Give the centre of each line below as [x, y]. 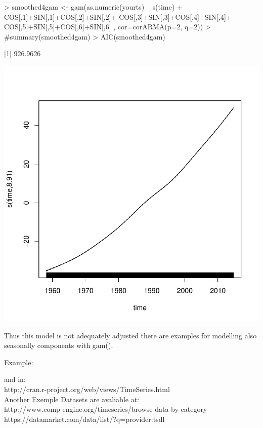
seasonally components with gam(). [59, 345]
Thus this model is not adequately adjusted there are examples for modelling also [130, 335]
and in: [15, 379]
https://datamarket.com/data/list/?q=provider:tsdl [84, 419]
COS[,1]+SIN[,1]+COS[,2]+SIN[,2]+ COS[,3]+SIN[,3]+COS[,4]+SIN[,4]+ [118, 16]
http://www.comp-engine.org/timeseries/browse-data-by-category [106, 409]
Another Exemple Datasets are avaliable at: [72, 399]
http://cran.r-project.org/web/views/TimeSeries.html [87, 389]
